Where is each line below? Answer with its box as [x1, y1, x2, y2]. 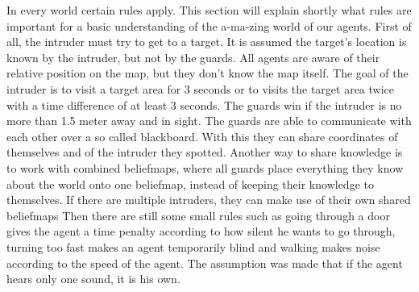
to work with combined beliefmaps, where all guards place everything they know [6, 159, 404, 176]
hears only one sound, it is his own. [6, 270, 180, 287]
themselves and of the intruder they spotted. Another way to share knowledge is [6, 144, 403, 161]
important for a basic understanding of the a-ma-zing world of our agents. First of [6, 17, 412, 34]
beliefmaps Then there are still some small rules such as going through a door [6, 206, 390, 223]
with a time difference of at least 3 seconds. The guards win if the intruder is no [6, 96, 402, 113]
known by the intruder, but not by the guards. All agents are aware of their [6, 48, 380, 65]
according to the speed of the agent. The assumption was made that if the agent [6, 254, 403, 271]
